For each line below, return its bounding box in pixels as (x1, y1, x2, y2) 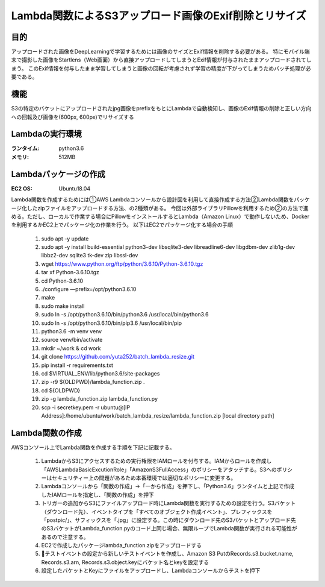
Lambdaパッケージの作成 (11, 169, 105, 179)
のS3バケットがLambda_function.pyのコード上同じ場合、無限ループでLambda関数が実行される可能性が (41, 525, 297, 532)
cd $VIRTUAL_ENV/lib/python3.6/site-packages (41, 369, 160, 377)
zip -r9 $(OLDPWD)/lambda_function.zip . (41, 378, 145, 386)
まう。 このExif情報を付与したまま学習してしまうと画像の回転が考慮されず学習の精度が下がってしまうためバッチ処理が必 (11, 64, 311, 72)
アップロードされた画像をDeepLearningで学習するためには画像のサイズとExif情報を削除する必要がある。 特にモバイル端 (11, 48, 310, 55)
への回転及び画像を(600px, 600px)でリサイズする (11, 113, 135, 121)
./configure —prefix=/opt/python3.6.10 (41, 286, 137, 293)
